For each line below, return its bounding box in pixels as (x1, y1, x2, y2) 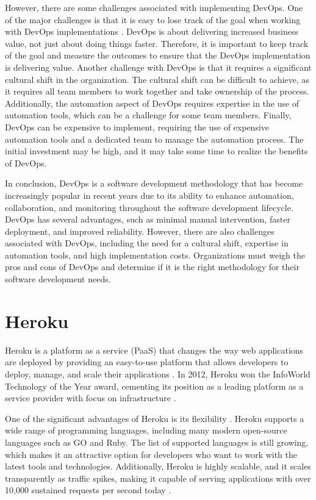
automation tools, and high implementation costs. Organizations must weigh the (5, 248, 305, 261)
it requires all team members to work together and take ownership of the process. (5, 85, 309, 98)
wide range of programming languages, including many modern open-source (5, 424, 287, 437)
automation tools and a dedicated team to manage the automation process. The (5, 132, 304, 145)
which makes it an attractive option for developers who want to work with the (5, 448, 298, 460)
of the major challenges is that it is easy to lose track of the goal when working (5, 13, 301, 26)
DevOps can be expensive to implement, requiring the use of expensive (5, 120, 270, 133)
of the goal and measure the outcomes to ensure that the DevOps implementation (5, 49, 311, 62)
